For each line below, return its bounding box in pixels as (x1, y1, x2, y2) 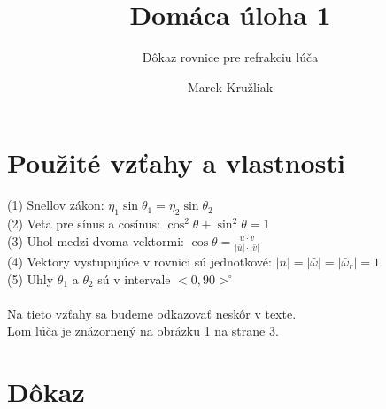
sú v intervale (97, 269, 171, 288)
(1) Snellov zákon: (7, 196, 104, 214)
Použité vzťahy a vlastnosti (7, 144, 345, 181)
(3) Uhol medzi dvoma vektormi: (7, 231, 184, 250)
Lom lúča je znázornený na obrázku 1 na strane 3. (7, 321, 279, 340)
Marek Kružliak (187, 77, 274, 96)
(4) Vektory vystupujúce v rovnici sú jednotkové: (7, 251, 272, 270)
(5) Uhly (7, 269, 54, 288)
